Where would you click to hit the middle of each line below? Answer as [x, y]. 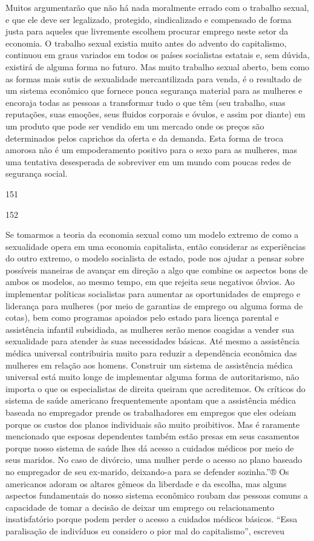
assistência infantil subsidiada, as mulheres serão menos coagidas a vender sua [150, 329]
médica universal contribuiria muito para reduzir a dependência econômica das [151, 353]
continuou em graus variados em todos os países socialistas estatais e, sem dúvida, [158, 55]
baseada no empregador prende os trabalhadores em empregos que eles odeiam [151, 412]
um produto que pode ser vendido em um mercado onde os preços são [135, 126]
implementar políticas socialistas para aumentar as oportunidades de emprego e [153, 294]
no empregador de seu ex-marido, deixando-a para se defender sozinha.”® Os [147, 471]
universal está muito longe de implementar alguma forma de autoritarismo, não [152, 377]
